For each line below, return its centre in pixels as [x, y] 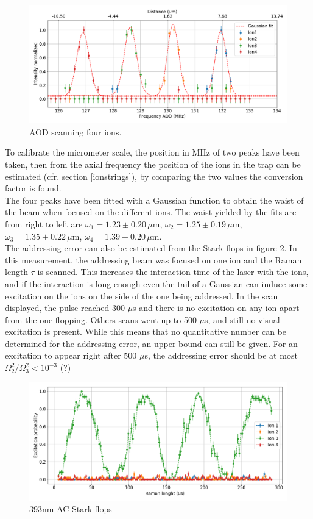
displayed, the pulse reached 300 [65, 308]
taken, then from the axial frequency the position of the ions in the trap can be [153, 164]
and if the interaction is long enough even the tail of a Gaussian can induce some [156, 283]
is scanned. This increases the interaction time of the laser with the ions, [173, 272]
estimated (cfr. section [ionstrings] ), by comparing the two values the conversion [154, 176]
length [17, 272]
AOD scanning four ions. [76, 131]
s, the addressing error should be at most [221, 355]
